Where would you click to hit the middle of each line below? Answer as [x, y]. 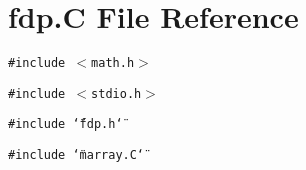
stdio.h [116, 93]
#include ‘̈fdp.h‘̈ [65, 124]
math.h [113, 63]
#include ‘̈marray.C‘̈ [76, 155]
